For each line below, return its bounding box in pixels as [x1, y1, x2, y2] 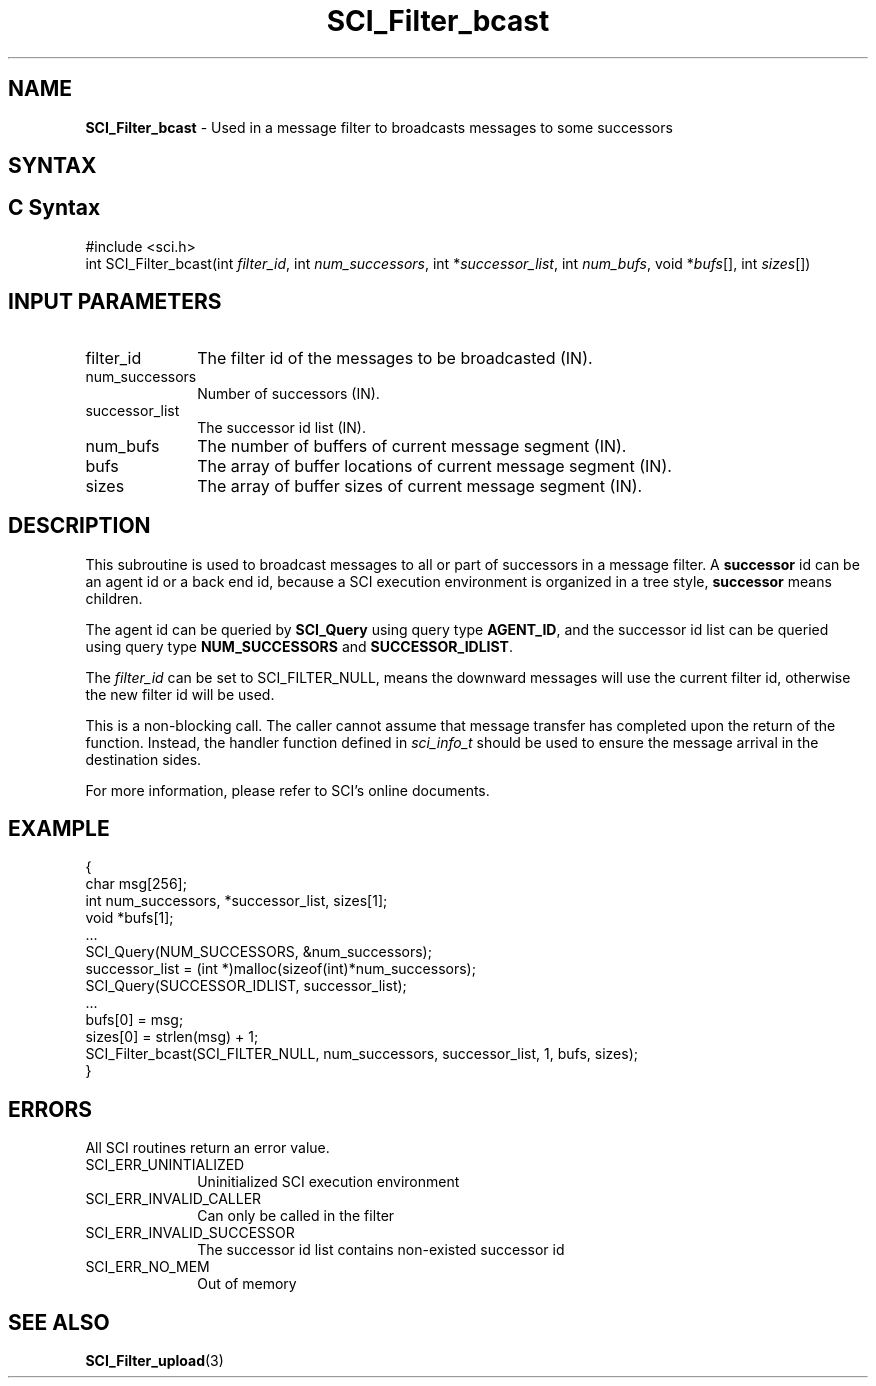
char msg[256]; [85, 875, 187, 893]
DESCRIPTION [8, 513, 151, 539]
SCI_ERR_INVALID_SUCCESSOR [85, 1224, 295, 1242]
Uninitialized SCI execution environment [197, 1173, 460, 1191]
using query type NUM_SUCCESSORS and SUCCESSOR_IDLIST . [85, 637, 513, 655]
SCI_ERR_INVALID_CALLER [85, 1190, 262, 1208]
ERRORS [8, 1096, 93, 1122]
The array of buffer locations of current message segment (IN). [197, 455, 672, 476]
